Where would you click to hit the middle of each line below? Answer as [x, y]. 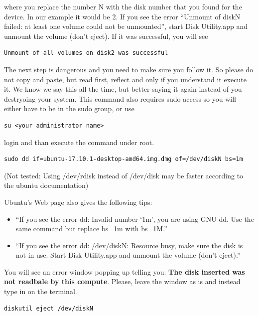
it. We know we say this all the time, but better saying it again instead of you [123, 89]
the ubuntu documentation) [46, 185]
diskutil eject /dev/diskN [49, 308]
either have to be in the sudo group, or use [69, 108]
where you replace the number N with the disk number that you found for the [123, 6]
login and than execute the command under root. [79, 142]
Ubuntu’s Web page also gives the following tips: [78, 202]
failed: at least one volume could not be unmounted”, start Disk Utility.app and [126, 26]
